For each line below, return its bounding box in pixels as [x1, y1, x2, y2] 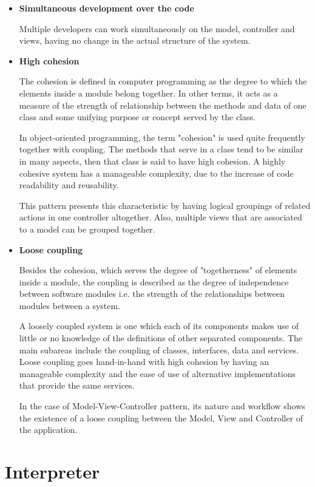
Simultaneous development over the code [19, 2, 194, 14]
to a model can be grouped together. [19, 222, 155, 235]
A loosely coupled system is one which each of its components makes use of [19, 319, 299, 332]
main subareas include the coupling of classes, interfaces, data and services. [19, 343, 299, 356]
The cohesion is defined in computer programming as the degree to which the [19, 75, 307, 87]
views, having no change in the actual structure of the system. [19, 34, 251, 47]
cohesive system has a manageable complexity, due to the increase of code [19, 166, 294, 179]
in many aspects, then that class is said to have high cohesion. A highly [19, 154, 286, 167]
